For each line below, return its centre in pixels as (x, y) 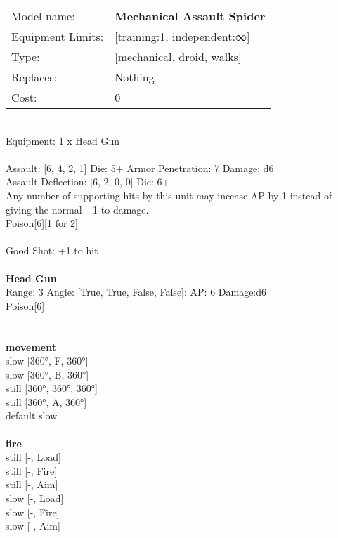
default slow (32, 415)
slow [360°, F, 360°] (47, 361)
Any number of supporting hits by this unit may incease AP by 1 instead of (169, 195)
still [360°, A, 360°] (46, 401)
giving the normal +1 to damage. (77, 209)
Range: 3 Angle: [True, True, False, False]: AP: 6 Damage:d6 (136, 292)
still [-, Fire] (32, 470)
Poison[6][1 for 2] (42, 223)
